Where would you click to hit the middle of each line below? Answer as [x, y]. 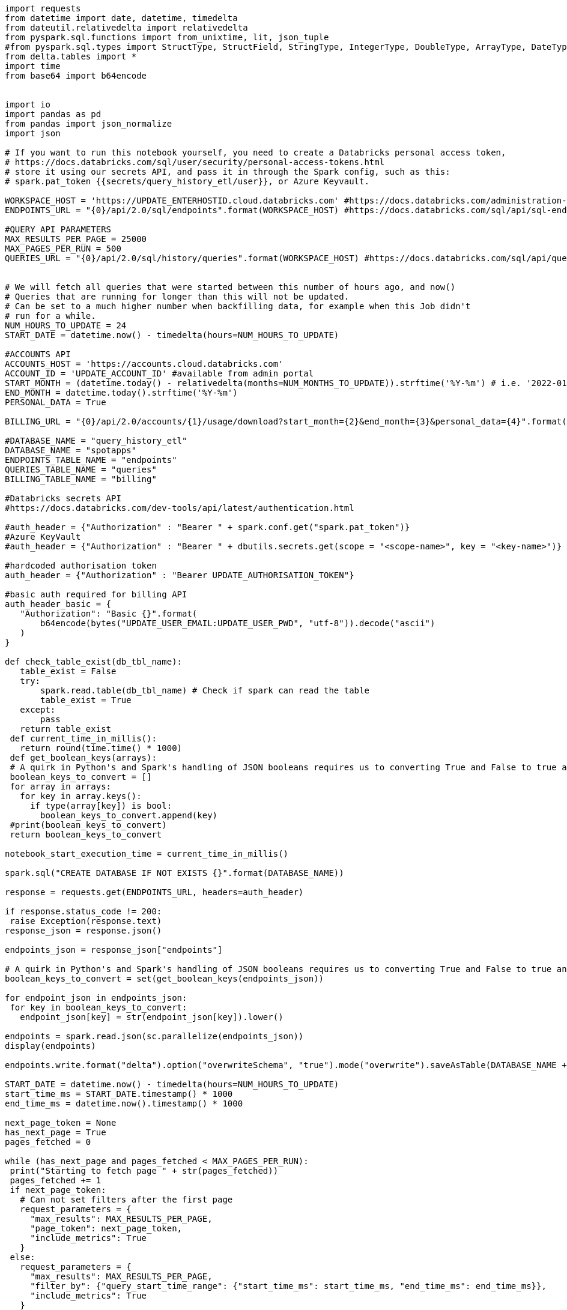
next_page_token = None [61, 1123]
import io [28, 104]
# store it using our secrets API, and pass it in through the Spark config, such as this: [228, 172]
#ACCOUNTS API [38, 354]
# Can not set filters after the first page [126, 1200]
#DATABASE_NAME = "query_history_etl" [96, 441]
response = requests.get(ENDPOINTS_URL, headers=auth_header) [154, 892]
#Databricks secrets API [63, 498]
